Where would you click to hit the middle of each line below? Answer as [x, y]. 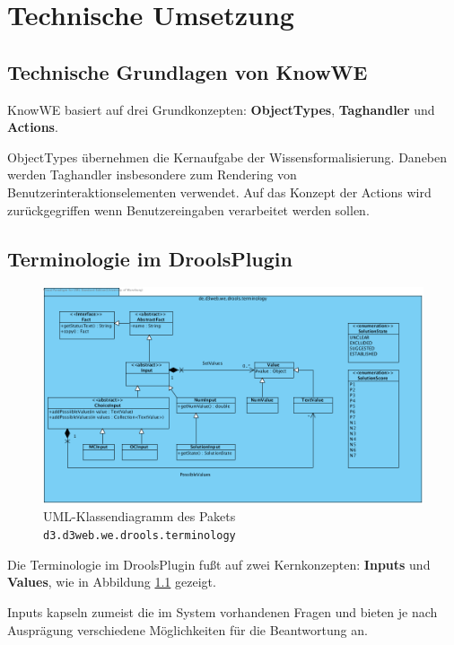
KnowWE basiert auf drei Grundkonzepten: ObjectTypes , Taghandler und [221, 109]
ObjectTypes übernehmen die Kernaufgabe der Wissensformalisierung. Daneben [227, 157]
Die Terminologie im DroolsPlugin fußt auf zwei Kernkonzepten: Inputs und [219, 564]
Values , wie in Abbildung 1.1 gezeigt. [112, 582]
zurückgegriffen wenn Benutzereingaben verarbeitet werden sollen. [188, 209]
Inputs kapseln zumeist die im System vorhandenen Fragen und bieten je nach [223, 611]
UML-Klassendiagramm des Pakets [140, 516]
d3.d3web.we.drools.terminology [140, 536]
